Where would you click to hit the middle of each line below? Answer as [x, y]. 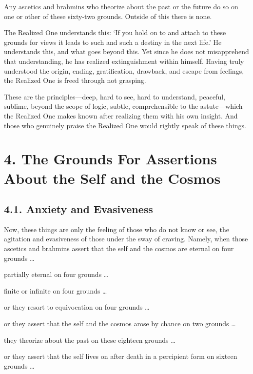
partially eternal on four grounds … [56, 274]
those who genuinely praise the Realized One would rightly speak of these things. [125, 125]
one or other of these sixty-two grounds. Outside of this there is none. [108, 16]
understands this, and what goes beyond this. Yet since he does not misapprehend [126, 51]
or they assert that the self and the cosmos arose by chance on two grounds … [120, 324]
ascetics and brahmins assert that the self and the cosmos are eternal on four [119, 248]
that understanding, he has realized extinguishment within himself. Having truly [124, 61]
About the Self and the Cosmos [112, 178]
